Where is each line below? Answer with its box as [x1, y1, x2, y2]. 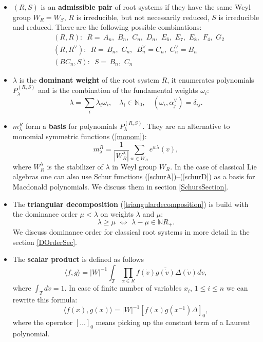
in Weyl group [112, 161, 157, 172]
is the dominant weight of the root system [19, 74, 159, 85]
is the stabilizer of [47, 161, 103, 172]
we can [226, 282, 248, 293]
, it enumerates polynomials [167, 74, 254, 85]
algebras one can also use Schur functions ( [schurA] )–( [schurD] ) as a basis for [12, 171, 255, 182]
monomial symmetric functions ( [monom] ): [12, 131, 147, 142]
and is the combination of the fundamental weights [38, 85, 198, 96]
